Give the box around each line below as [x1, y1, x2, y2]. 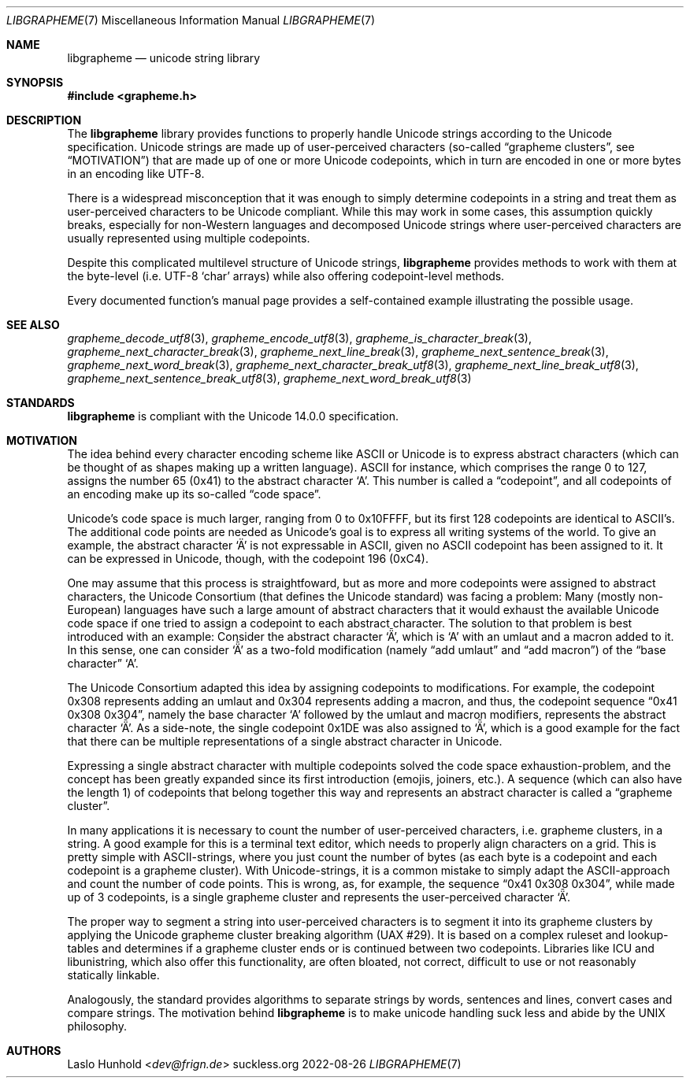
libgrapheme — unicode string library [67, 51, 261, 65]
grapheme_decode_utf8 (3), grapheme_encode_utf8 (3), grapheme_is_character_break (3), [67, 331, 532, 345]
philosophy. [67, 1019, 128, 1033]
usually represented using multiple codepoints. [67, 231, 310, 245]
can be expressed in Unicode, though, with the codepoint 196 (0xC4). [67, 552, 428, 565]
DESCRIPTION [6, 113, 82, 127]
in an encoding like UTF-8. [67, 167, 205, 180]
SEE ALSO [6, 318, 60, 331]
